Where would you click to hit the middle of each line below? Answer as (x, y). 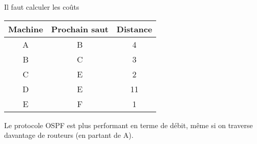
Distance (134, 29)
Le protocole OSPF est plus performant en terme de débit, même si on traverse (128, 125)
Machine (26, 29)
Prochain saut (80, 29)
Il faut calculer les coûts (42, 6)
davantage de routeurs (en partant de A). (69, 135)
